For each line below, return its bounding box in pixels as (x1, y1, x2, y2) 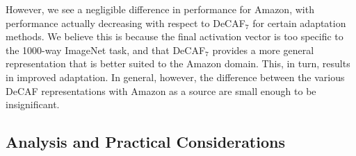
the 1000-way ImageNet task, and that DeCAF (6, 42, 206, 57)
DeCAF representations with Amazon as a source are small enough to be (6, 83, 316, 98)
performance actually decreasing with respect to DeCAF (6, 15, 245, 30)
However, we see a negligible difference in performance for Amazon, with (6, 2, 314, 16)
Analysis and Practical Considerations (6, 131, 285, 153)
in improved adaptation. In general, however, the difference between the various (6, 69, 345, 84)
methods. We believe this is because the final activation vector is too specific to (6, 29, 343, 44)
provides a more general (212, 42, 314, 57)
